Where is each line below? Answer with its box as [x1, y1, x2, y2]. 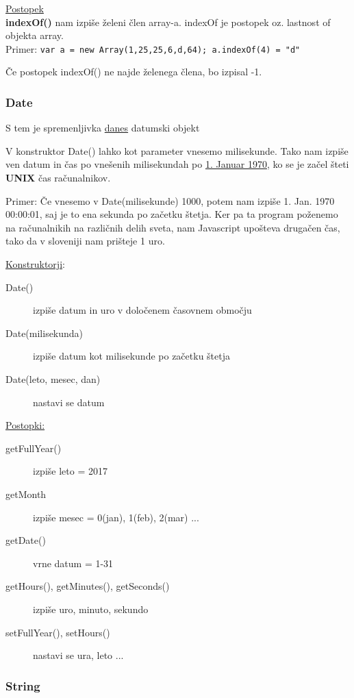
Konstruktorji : [5, 257, 65, 271]
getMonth [5, 486, 47, 501]
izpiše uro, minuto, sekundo [33, 601, 149, 616]
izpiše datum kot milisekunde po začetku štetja [33, 349, 230, 363]
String [5, 677, 40, 694]
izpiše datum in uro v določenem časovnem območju [33, 303, 252, 317]
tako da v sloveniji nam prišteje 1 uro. [5, 234, 165, 248]
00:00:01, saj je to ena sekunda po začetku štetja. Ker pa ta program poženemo [5, 207, 338, 221]
